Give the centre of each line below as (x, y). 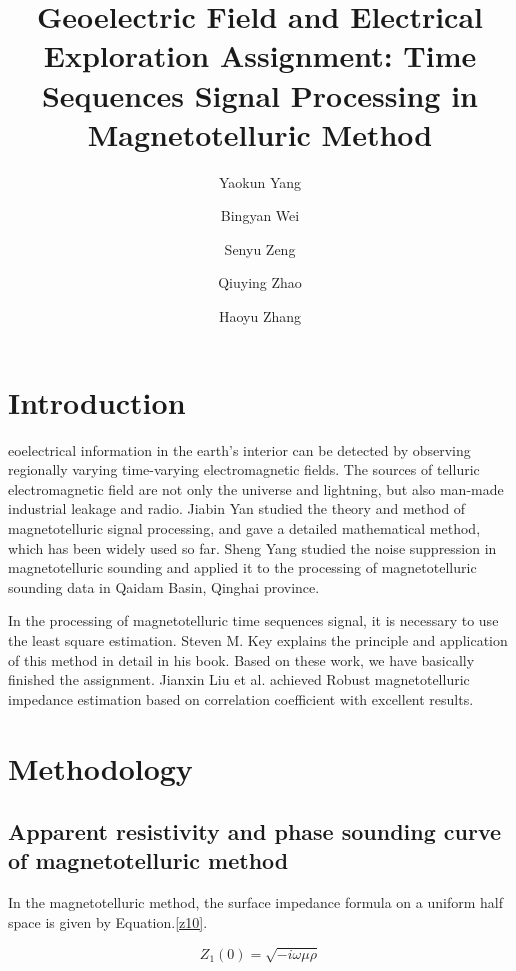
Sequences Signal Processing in (260, 94)
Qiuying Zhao (260, 282)
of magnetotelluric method (148, 860)
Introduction (97, 401)
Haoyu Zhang (260, 316)
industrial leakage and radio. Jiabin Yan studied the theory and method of (237, 508)
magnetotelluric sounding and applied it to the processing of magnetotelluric (242, 567)
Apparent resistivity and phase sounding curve (255, 831)
